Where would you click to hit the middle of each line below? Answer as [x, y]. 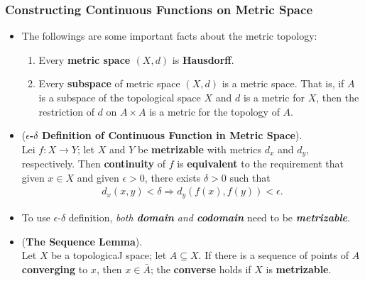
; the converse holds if [201, 269]
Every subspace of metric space [109, 83]
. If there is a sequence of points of [273, 255]
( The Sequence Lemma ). [82, 241]
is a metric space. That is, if [283, 83]
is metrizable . [299, 269]
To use [36, 217]
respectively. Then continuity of [94, 164]
